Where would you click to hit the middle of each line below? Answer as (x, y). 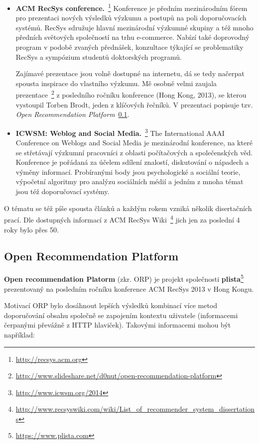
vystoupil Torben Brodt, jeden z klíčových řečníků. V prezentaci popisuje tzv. (134, 104)
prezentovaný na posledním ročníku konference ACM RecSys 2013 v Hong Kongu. (129, 288)
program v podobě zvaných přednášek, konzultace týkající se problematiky (129, 47)
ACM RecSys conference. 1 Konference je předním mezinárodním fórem (131, 7)
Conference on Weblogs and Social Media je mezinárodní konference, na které (134, 143)
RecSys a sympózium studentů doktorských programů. (99, 56)
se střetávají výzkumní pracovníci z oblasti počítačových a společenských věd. (134, 152)
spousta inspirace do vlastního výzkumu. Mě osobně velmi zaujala (116, 83)
